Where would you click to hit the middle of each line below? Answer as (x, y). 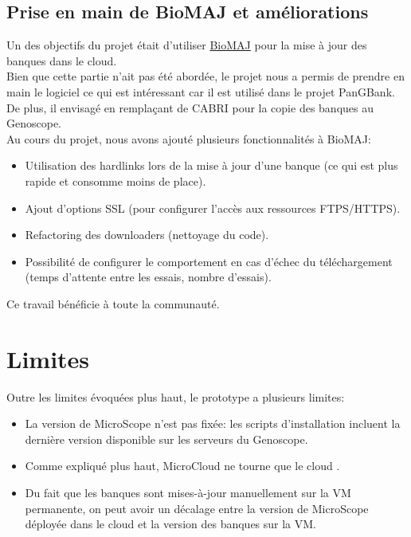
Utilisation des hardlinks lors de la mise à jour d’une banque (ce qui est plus (211, 165)
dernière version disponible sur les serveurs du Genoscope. (166, 439)
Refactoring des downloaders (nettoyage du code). (147, 235)
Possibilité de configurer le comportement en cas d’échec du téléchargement (209, 261)
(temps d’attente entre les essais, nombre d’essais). (148, 277)
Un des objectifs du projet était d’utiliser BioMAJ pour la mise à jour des (187, 45)
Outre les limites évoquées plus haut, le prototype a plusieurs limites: (176, 396)
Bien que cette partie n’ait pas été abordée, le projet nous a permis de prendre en (205, 76)
